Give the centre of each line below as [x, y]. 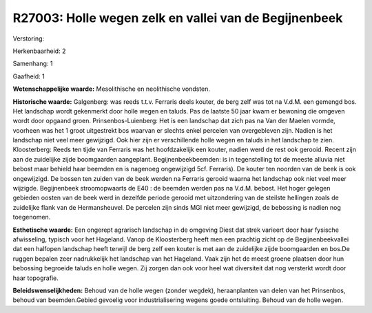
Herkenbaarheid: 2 [39, 51]
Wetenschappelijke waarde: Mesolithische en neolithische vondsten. [111, 89]
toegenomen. [32, 217]
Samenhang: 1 [33, 64]
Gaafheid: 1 [29, 76]
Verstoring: [29, 39]
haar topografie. [35, 278]
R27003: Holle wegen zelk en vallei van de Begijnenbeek [178, 18]
